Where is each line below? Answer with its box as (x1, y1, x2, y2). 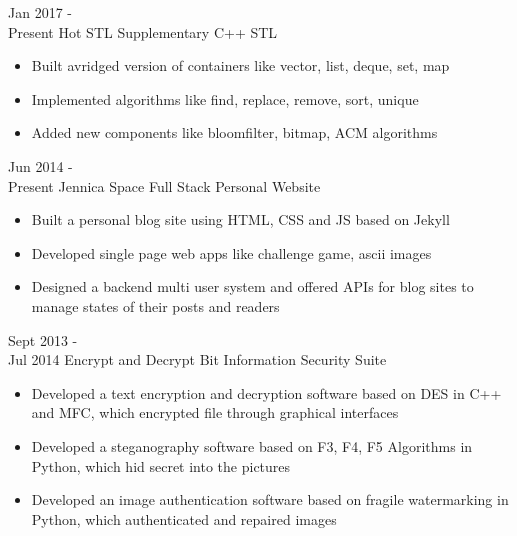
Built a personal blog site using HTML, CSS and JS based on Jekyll (31, 209, 450, 230)
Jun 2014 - (8, 155, 73, 176)
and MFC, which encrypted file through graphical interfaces (31, 402, 399, 423)
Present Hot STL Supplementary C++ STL (8, 21, 278, 42)
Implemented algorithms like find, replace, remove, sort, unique (31, 88, 419, 109)
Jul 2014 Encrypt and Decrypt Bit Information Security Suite (8, 349, 387, 370)
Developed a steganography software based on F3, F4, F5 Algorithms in (31, 435, 473, 456)
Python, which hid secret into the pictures (31, 455, 291, 476)
